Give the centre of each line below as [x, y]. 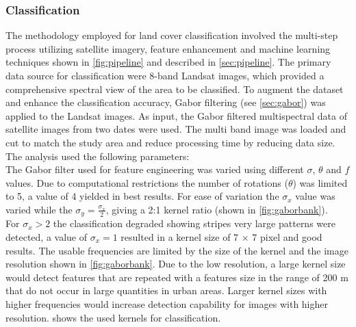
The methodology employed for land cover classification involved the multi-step [172, 35]
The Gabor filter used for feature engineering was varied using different [155, 169]
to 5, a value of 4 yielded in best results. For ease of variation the [142, 196]
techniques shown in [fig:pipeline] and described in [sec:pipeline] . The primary [168, 62]
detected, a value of [46, 236]
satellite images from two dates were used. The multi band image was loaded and [176, 129]
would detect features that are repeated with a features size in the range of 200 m [177, 277]
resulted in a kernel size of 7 [180, 236]
